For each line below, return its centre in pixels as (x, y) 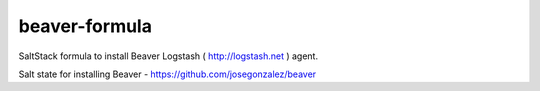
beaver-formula (85, 26)
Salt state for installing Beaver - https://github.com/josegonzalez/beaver (167, 74)
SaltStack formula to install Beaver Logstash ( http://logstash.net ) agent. (168, 56)
